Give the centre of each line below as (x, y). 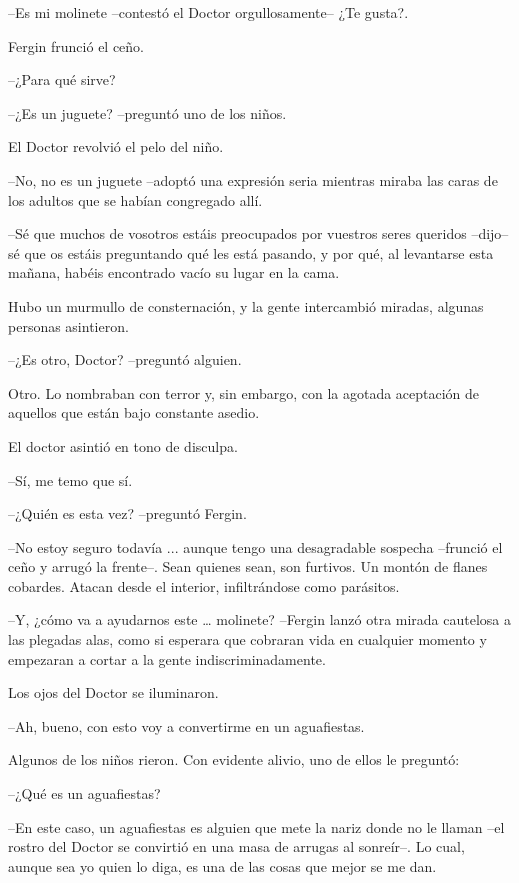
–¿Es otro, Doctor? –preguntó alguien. (125, 359)
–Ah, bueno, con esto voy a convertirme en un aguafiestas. (186, 725)
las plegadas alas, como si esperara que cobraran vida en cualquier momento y (247, 639)
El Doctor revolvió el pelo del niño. (116, 146)
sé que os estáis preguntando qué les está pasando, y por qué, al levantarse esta (251, 252)
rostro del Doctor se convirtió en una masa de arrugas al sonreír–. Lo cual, (236, 846)
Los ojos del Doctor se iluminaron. (113, 692)
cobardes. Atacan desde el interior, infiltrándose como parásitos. (204, 585)
